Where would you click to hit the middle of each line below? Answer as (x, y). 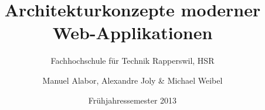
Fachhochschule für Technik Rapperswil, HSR (132, 61)
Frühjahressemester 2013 (132, 100)
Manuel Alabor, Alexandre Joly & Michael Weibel (132, 80)
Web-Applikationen (132, 32)
